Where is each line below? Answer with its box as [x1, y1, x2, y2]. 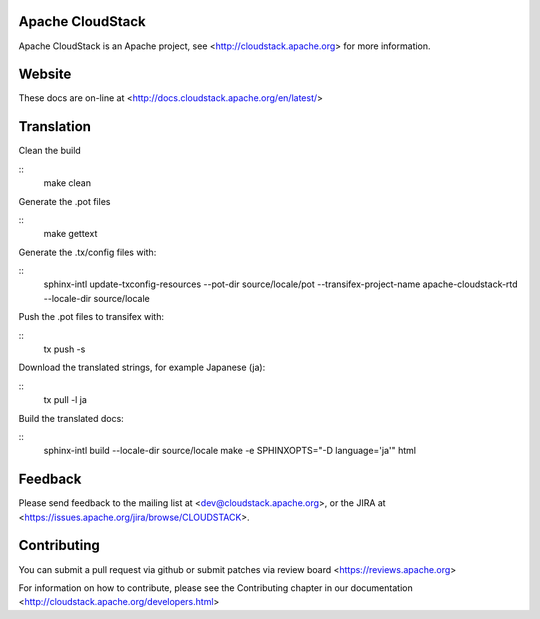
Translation [18, 118, 92, 135]
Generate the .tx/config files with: [18, 246, 157, 258]
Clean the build [18, 145, 82, 157]
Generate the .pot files [18, 195, 111, 207]
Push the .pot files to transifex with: [18, 311, 165, 323]
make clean [43, 177, 92, 189]
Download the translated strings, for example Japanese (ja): [18, 361, 266, 374]
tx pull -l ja [43, 394, 87, 406]
